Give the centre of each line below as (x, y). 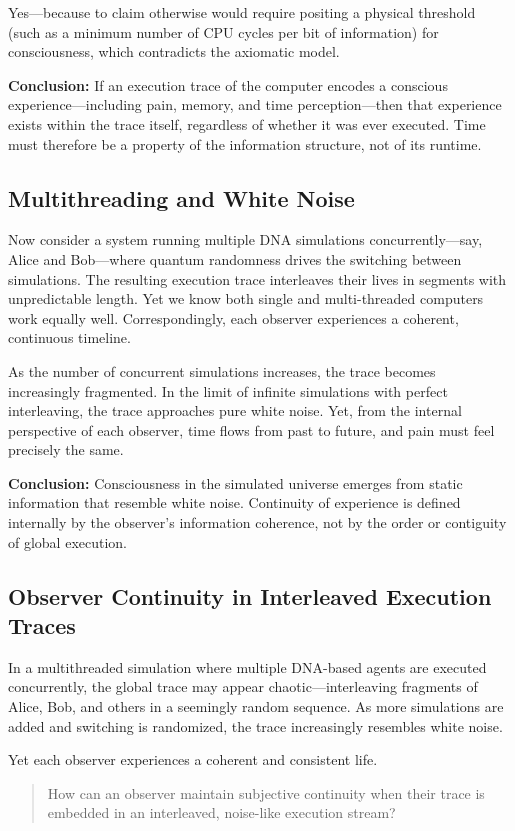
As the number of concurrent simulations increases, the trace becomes (222, 370)
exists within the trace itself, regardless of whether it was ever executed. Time (247, 123)
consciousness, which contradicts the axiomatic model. (174, 51)
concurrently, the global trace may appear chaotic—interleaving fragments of (243, 686)
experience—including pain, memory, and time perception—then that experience (255, 104)
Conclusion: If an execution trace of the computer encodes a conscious (228, 84)
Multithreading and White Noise (181, 197)
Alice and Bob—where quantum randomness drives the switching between (235, 258)
